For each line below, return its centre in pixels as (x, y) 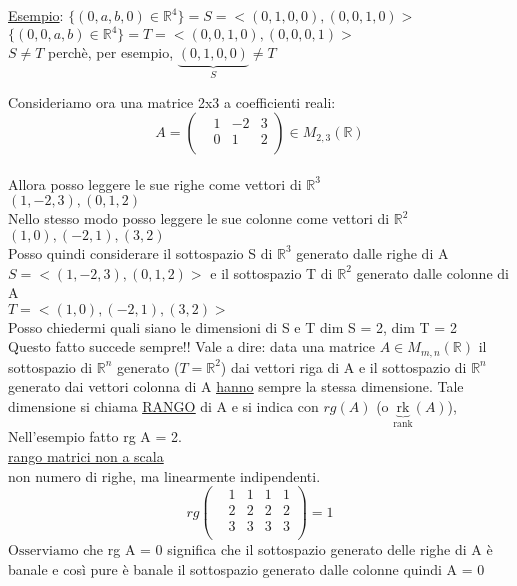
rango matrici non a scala (86, 455)
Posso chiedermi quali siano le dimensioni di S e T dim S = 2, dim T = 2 (232, 326)
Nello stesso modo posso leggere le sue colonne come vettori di (199, 218)
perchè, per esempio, (111, 52)
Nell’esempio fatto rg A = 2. (95, 436)
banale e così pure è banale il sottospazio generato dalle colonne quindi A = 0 (246, 568)
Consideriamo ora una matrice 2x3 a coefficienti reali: (172, 101)
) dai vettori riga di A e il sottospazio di (343, 366)
